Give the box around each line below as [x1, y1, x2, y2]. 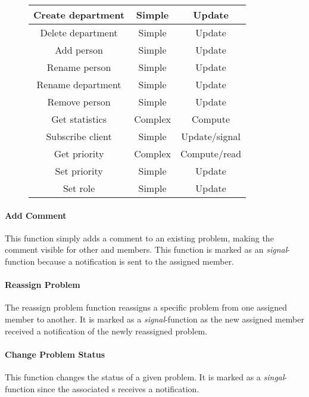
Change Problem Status [5, 348, 105, 360]
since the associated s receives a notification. [37, 382, 199, 395]
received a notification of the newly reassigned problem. [5, 324, 208, 337]
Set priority [55, 164, 103, 178]
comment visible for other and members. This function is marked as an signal [5, 243, 288, 256]
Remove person [47, 95, 111, 108]
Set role [63, 181, 95, 195]
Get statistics [51, 112, 107, 126]
